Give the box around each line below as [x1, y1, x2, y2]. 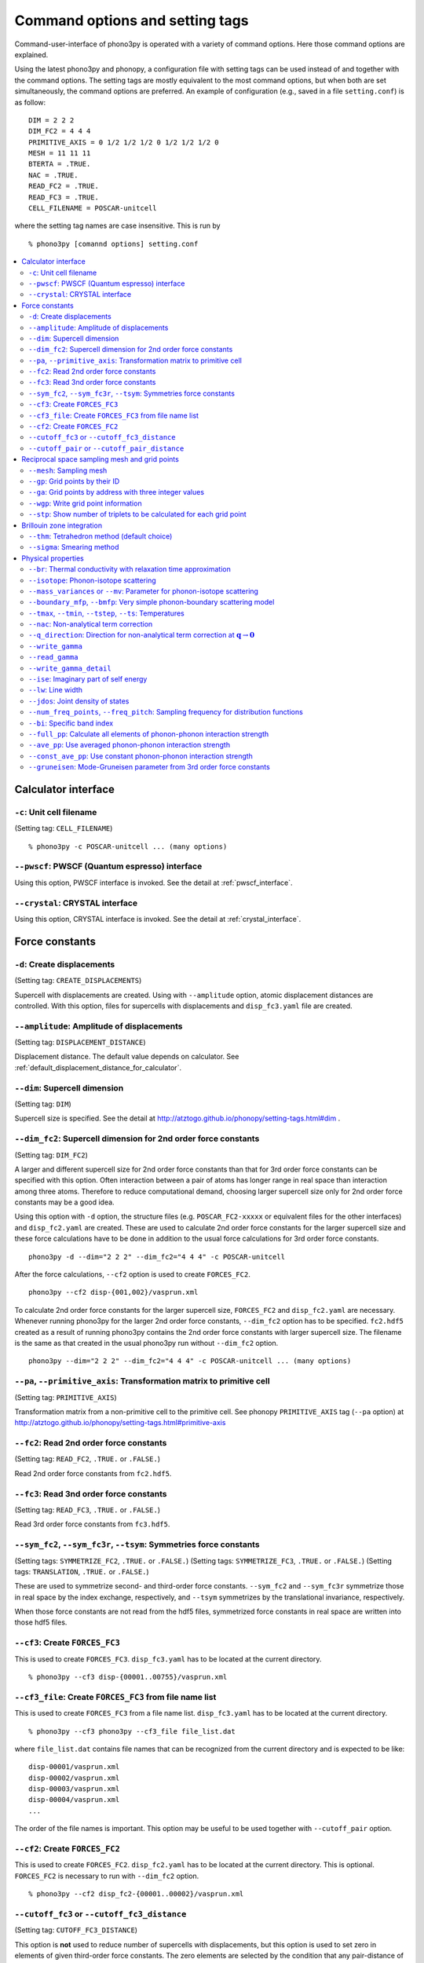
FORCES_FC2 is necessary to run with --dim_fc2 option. [14, 1871, 199, 1881]
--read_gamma [28, 653, 79, 662]
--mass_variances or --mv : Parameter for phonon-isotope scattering [28, 586, 259, 596]
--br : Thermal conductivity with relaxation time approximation [28, 565, 231, 574]
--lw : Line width [28, 685, 82, 695]
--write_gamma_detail [28, 663, 111, 673]
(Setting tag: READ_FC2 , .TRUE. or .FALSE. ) [14, 1454, 161, 1464]
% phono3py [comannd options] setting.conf [28, 239, 199, 248]
